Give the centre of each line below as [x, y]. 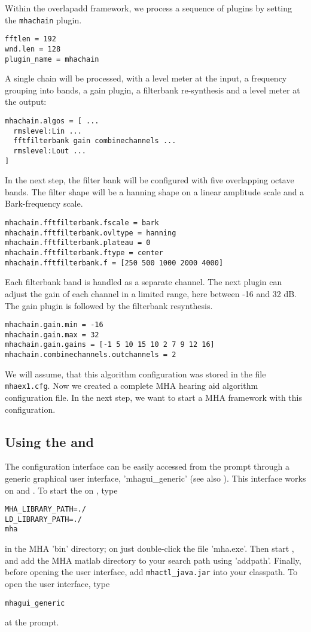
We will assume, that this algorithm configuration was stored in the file [135, 374]
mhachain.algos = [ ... [52, 121]
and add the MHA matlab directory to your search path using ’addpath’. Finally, [153, 560]
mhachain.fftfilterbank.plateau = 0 [78, 243]
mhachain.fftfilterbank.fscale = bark [82, 223]
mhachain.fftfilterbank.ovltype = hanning [91, 233]
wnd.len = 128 [33, 49]
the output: [26, 102]
